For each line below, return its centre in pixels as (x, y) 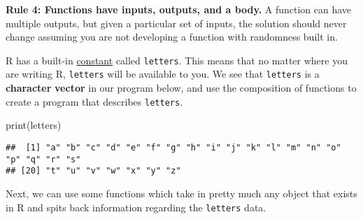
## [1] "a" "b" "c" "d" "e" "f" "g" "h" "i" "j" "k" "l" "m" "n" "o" (173, 147)
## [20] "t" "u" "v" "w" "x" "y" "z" (93, 171)
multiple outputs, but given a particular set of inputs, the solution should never (176, 23)
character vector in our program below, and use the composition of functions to (181, 88)
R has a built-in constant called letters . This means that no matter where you (177, 60)
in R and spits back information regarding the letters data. (136, 207)
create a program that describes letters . (94, 101)
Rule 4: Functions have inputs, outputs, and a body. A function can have (179, 9)
